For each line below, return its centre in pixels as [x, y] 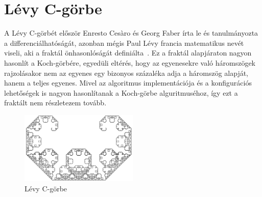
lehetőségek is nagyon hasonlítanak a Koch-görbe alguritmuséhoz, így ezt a [121, 92]
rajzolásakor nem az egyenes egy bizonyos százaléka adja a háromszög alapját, [126, 73]
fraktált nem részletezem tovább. [55, 103]
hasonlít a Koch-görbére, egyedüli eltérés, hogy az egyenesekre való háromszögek [130, 62]
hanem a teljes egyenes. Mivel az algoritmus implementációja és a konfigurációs [128, 83]
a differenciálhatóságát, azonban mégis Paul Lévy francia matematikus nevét [124, 43]
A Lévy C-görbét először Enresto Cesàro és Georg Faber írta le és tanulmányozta [131, 33]
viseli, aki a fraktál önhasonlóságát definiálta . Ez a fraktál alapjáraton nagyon [128, 53]
